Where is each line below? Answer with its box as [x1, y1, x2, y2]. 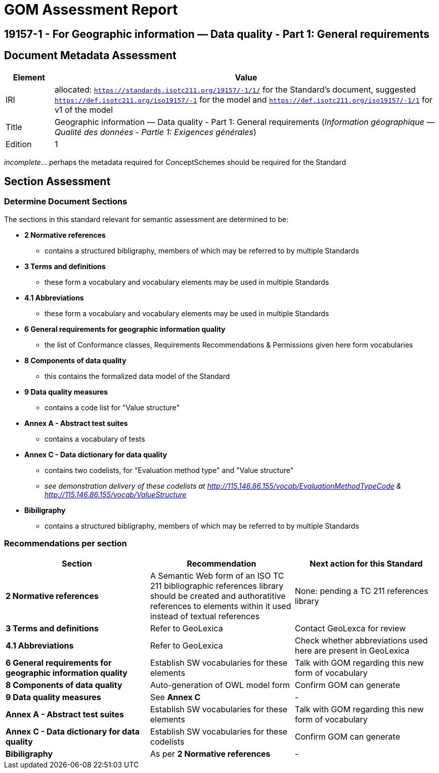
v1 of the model [54, 104, 113, 115]
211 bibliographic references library [150, 580, 284, 591]
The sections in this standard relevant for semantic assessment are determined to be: [4, 214, 289, 224]
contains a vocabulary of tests [45, 434, 145, 443]
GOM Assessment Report [4, 1, 178, 18]
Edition [6, 139, 32, 149]
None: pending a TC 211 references [294, 585, 428, 596]
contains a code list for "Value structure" [45, 403, 180, 412]
